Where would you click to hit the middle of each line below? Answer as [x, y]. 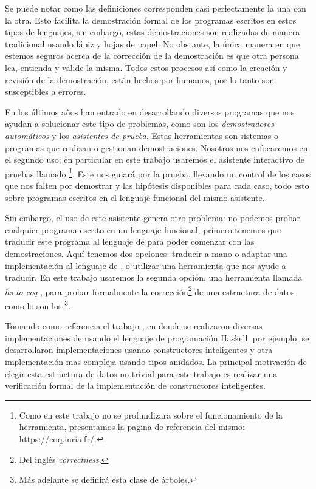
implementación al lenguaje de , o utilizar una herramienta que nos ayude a [146, 265]
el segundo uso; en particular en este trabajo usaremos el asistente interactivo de [155, 159]
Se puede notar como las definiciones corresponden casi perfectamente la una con [156, 8]
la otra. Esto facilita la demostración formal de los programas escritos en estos [151, 20]
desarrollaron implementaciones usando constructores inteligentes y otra [139, 350]
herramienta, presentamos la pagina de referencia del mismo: [132, 427]
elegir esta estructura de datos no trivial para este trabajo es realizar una [141, 373]
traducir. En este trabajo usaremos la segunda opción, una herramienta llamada [154, 277]
